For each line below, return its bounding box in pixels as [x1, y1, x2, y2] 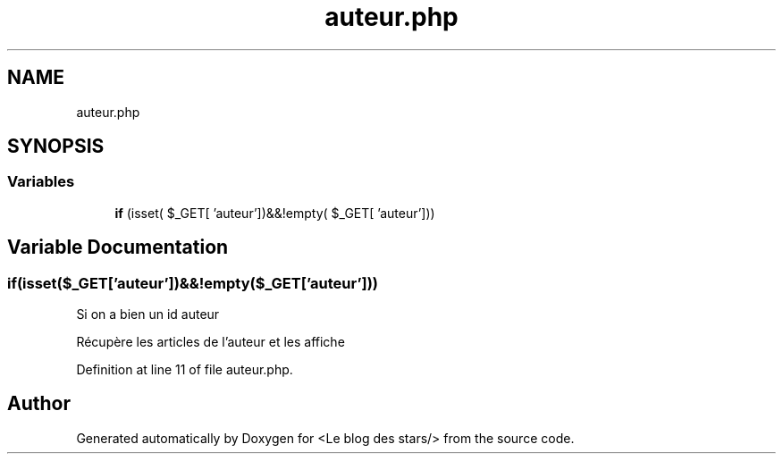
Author [7, 392, 71, 415]
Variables [7, 172, 75, 191]
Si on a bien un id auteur [76, 306, 220, 323]
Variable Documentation [7, 236, 229, 259]
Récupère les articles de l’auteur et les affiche [76, 334, 345, 350]
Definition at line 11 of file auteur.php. [76, 362, 293, 378]
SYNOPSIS [7, 135, 105, 158]
